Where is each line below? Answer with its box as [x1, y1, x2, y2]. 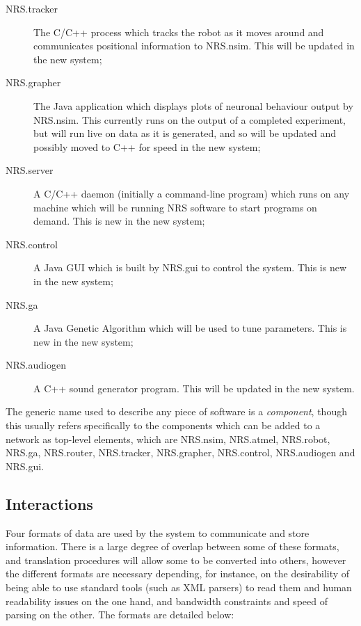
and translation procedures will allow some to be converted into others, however [6, 552, 346, 567]
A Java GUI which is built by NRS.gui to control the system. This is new [33, 260, 347, 275]
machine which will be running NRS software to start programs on [33, 200, 317, 214]
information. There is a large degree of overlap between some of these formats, [6, 539, 339, 554]
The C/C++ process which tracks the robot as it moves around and [33, 24, 324, 39]
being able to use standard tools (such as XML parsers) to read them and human [6, 580, 352, 595]
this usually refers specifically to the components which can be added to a [6, 418, 321, 433]
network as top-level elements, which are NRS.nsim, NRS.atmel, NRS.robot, [6, 431, 330, 446]
